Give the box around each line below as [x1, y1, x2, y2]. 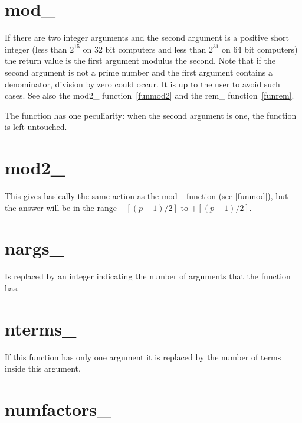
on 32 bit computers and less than [83, 43, 206, 55]
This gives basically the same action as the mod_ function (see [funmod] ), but [5, 190, 288, 201]
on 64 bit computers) [222, 43, 298, 55]
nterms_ [5, 316, 77, 340]
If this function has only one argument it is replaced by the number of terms [5, 350, 281, 363]
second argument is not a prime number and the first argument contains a [5, 66, 273, 78]
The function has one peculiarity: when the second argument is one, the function [5, 109, 297, 121]
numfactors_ [5, 397, 111, 421]
